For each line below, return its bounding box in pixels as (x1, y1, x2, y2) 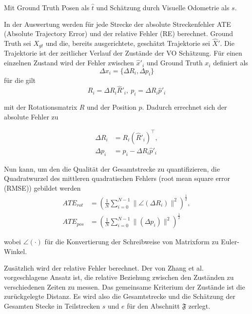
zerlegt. (188, 300, 211, 311)
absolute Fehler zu (4, 111, 58, 121)
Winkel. (4, 246, 27, 256)
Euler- (221, 236, 239, 247)
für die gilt (4, 75, 36, 85)
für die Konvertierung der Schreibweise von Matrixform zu (44, 236, 219, 247)
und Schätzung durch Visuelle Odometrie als (96, 2, 230, 12)
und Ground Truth (146, 58, 203, 68)
